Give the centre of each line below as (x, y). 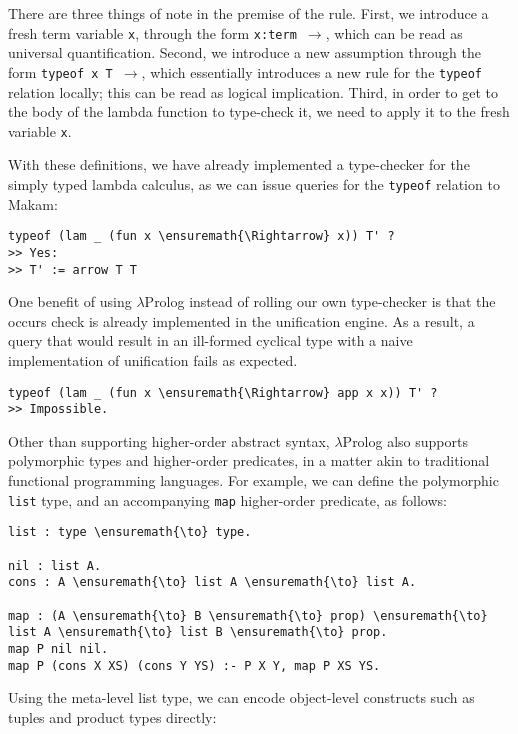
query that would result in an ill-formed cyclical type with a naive (210, 340)
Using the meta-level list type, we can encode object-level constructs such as (241, 697)
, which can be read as (394, 32)
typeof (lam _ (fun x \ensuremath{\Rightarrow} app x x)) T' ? (223, 392)
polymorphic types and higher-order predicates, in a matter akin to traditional (249, 460)
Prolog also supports (405, 440)
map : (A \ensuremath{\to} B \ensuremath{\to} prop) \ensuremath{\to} (248, 615)
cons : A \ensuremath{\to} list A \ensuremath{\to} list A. (212, 582)
